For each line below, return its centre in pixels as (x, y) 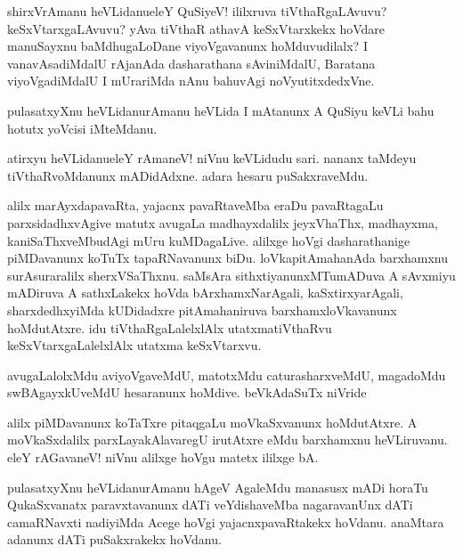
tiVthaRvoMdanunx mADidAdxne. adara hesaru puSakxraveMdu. (188, 175)
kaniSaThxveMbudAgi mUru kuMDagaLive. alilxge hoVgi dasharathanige (209, 240)
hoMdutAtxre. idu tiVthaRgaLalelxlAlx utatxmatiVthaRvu (170, 327)
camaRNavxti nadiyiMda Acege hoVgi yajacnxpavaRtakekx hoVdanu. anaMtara (226, 521)
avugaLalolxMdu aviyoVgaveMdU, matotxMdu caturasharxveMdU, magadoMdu (227, 375)
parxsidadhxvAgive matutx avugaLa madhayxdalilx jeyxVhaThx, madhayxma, (223, 222)
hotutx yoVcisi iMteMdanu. (82, 128)
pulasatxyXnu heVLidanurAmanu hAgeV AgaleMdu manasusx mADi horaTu (218, 487)
